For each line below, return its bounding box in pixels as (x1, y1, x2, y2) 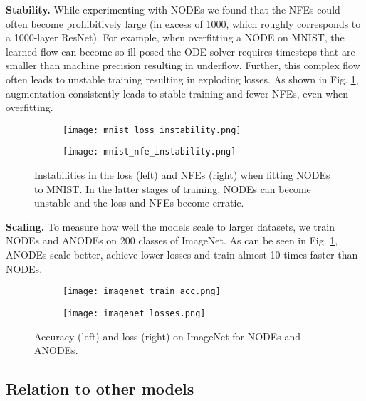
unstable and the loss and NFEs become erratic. (34, 195, 244, 210)
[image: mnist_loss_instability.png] (63, 125, 241, 135)
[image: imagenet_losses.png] (63, 308, 206, 318)
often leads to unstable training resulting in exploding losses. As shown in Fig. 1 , (6, 71, 359, 86)
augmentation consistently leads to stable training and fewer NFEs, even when (6, 85, 349, 100)
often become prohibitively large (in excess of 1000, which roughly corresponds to (6, 16, 361, 31)
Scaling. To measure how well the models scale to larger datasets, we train (6, 219, 335, 234)
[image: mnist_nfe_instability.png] (63, 147, 236, 157)
